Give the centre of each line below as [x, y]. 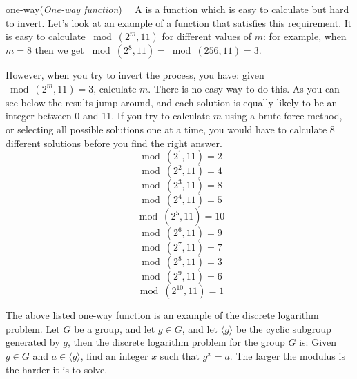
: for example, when [305, 36]
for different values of [207, 36]
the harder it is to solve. [57, 369]
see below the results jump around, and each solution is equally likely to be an [172, 102]
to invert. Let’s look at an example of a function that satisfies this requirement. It [179, 22]
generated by [33, 342]
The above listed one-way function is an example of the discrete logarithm [162, 315]
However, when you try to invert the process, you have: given [135, 75]
